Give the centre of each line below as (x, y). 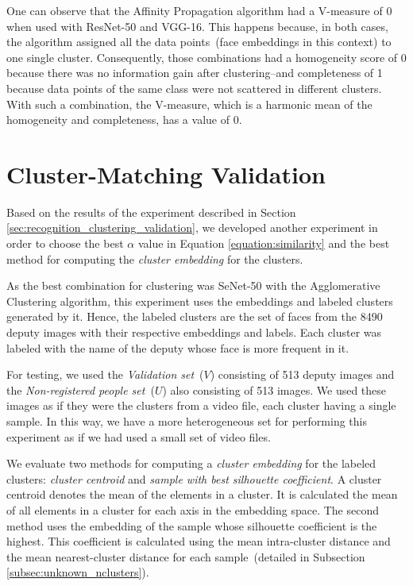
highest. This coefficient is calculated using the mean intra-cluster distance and (199, 541)
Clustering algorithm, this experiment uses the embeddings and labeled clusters (200, 301)
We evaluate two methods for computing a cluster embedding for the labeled (191, 463)
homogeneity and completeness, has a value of (118, 120)
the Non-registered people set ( (81, 389)
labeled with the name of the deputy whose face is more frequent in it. (178, 347)
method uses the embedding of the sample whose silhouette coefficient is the (192, 525)
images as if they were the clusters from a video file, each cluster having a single (201, 405)
